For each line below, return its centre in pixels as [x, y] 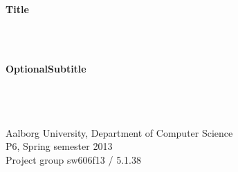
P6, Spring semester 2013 [59, 146]
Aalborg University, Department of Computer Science [119, 132]
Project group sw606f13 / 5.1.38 [73, 159]
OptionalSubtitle [46, 69]
